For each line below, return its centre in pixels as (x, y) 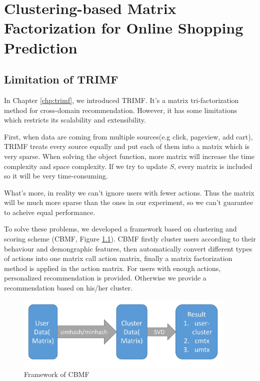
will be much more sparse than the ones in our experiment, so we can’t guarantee (129, 202)
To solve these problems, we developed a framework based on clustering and (120, 229)
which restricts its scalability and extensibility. (75, 120)
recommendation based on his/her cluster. (68, 288)
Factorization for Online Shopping (124, 28)
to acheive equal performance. (50, 212)
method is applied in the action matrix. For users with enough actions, (112, 268)
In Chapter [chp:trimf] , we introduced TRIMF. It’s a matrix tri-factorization (121, 100)
